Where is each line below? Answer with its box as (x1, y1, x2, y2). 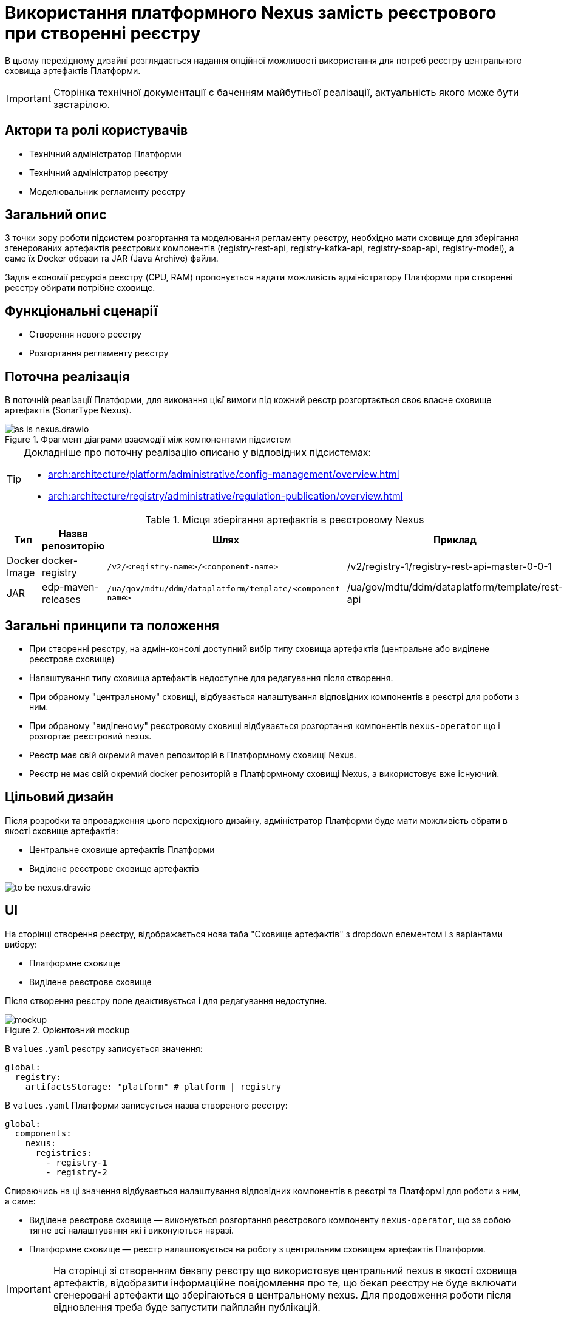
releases (42, 593, 81, 606)
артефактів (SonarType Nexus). (5, 405, 132, 416)
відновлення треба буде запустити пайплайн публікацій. (53, 1300, 321, 1313)
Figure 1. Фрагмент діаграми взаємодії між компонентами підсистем (5, 434, 291, 445)
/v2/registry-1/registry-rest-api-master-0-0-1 (347, 560, 552, 573)
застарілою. (53, 98, 110, 110)
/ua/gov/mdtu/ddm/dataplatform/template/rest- (347, 581, 563, 594)
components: (15, 1128, 72, 1138)
